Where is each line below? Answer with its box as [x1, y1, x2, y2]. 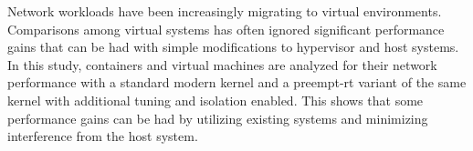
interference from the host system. [7, 126, 198, 146]
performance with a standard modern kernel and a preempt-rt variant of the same [7, 73, 467, 92]
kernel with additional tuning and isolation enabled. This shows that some [7, 90, 424, 109]
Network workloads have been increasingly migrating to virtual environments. [7, 2, 442, 20]
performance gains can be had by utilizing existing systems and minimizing [7, 108, 428, 127]
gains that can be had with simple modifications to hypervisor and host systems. [7, 37, 459, 56]
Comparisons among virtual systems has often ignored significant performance [7, 19, 445, 38]
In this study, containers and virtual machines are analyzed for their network [7, 55, 437, 74]
